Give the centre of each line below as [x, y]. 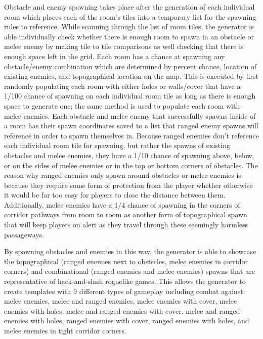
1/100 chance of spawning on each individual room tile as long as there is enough [130, 96]
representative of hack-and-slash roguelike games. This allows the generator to [125, 281]
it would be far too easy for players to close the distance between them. [115, 195]
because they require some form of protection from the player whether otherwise [128, 185]
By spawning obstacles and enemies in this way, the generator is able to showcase [130, 251]
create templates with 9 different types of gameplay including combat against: [125, 291]
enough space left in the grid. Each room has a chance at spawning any [115, 56]
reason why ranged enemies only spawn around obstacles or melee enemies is [123, 175]
